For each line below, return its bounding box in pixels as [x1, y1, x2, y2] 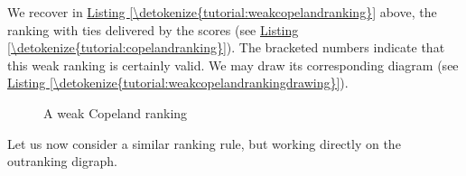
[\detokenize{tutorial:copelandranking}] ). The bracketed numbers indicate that [7, 38, 445, 57]
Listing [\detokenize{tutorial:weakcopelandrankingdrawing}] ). [7, 73, 349, 92]
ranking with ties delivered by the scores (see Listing [7, 20, 299, 39]
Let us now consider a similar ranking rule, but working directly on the [7, 134, 401, 153]
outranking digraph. [7, 152, 117, 171]
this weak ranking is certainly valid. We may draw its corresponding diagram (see [7, 55, 459, 74]
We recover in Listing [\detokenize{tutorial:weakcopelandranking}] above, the [7, 3, 437, 21]
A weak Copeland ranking [43, 103, 188, 122]
